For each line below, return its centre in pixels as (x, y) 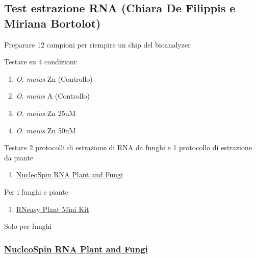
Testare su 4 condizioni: (41, 62)
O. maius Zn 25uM (46, 113)
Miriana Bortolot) (53, 23)
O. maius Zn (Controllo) (54, 78)
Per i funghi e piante (36, 191)
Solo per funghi (28, 226)
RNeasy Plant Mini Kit (53, 209)
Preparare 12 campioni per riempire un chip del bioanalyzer (97, 44)
